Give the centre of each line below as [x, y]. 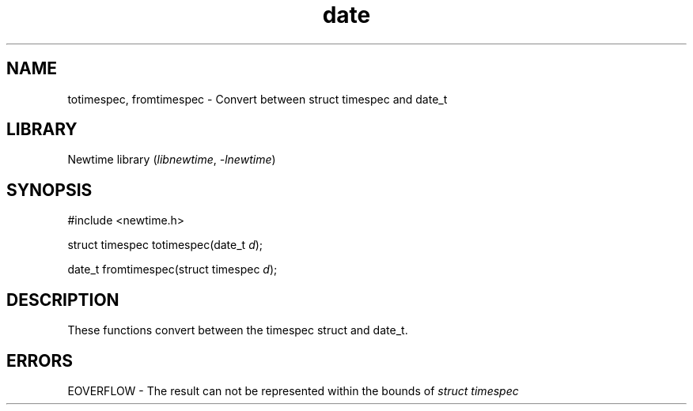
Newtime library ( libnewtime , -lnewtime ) [172, 160]
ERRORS [40, 360]
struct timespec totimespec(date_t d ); [165, 245]
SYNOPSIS [49, 190]
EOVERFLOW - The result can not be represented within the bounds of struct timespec [293, 390]
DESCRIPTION [63, 300]
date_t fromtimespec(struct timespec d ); [172, 270]
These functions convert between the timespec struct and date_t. [238, 330]
